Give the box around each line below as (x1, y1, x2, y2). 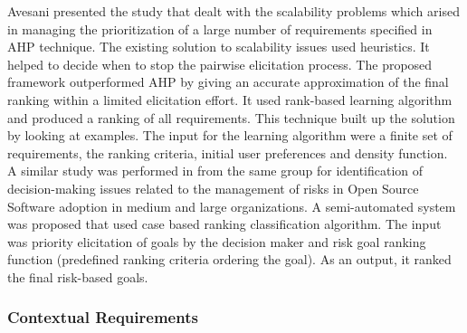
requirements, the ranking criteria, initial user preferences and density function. (7, 143, 448, 162)
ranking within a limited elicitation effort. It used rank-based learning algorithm (7, 90, 453, 109)
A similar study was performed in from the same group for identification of (7, 161, 424, 180)
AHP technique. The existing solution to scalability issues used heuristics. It (7, 37, 430, 56)
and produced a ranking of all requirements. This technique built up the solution (7, 108, 455, 127)
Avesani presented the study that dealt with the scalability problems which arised (7, 2, 460, 20)
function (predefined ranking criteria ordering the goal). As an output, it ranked (7, 250, 452, 269)
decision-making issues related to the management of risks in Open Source (7, 178, 419, 197)
